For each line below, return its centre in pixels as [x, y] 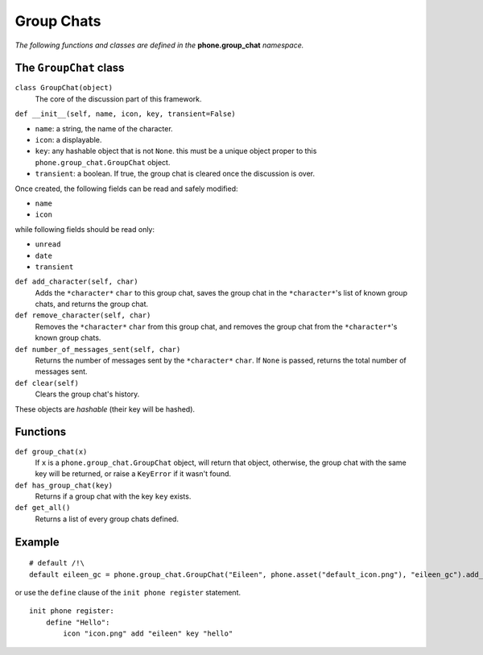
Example [37, 542]
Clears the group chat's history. [87, 394]
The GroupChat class [70, 68]
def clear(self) [47, 383]
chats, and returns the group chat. [92, 304]
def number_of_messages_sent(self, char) [98, 349]
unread [48, 245]
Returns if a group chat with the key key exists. [113, 496]
